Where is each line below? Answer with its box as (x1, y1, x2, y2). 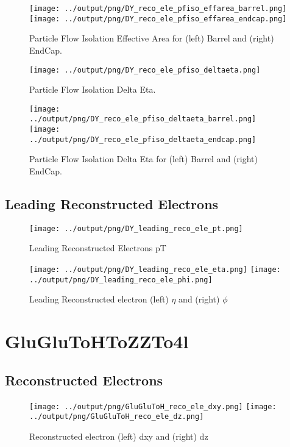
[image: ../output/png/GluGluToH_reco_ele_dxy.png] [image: (29, 402, 277, 411)
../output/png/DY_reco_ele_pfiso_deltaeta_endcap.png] (29, 135, 256, 144)
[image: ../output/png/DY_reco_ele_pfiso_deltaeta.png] (29, 65, 261, 74)
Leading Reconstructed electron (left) (29, 293, 169, 306)
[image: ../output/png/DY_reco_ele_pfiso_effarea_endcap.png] (29, 14, 287, 23)
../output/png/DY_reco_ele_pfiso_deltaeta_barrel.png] (29, 115, 256, 124)
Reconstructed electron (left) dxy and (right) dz (29, 429, 208, 442)
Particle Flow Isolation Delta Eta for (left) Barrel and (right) (29, 152, 258, 165)
